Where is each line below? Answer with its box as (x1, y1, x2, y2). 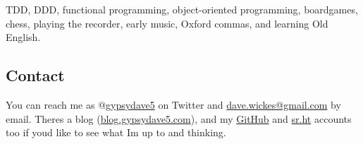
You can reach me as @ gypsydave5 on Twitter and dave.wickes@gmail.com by (6, 97, 341, 112)
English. (6, 30, 41, 44)
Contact (6, 64, 65, 86)
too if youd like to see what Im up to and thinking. (6, 125, 226, 140)
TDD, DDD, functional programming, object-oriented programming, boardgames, (6, 2, 358, 16)
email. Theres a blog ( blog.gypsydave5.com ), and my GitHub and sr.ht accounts (6, 111, 352, 126)
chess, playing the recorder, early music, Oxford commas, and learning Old (6, 16, 328, 30)
